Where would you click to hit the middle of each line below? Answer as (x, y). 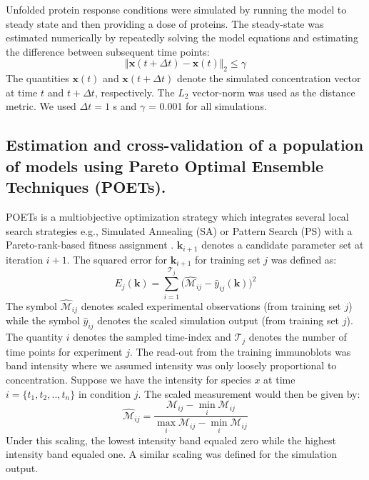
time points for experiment (64, 351)
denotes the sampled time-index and (152, 337)
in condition (105, 393)
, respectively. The (135, 92)
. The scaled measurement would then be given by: (249, 393)
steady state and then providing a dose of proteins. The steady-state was (165, 23)
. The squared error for (117, 259)
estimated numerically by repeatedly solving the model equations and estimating (182, 37)
